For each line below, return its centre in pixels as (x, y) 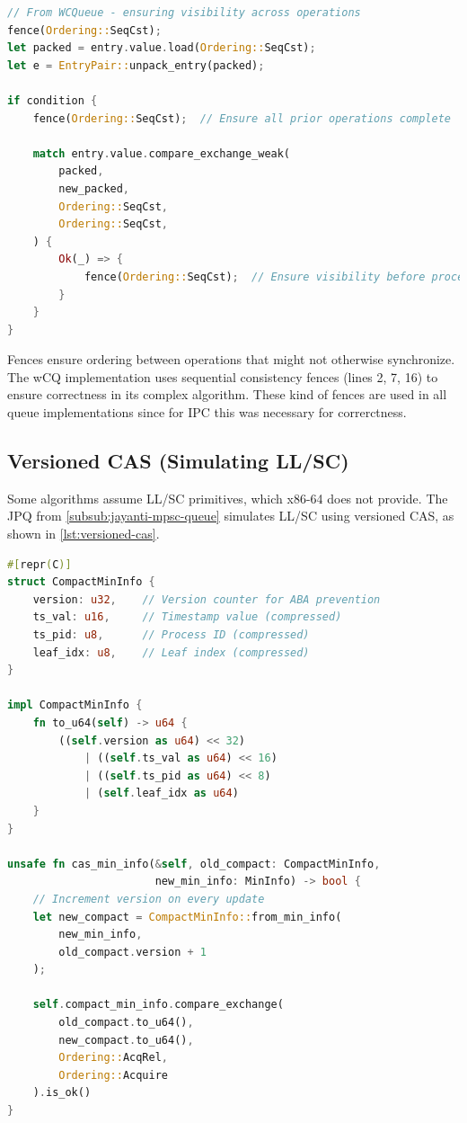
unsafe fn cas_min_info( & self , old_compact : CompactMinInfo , (194, 864)
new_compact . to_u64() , (126, 1040)
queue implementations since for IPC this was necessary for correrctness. (207, 412)
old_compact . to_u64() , (126, 1023)
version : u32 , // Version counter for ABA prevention (207, 599)
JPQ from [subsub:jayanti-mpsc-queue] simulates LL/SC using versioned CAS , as (231, 516)
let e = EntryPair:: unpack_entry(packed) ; (136, 65)
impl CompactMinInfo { (75, 705)
